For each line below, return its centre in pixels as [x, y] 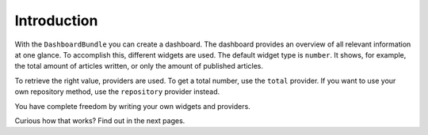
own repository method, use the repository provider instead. [117, 92]
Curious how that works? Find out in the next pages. [100, 120]
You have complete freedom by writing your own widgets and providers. [133, 106]
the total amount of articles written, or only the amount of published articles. [139, 66]
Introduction [56, 21]
